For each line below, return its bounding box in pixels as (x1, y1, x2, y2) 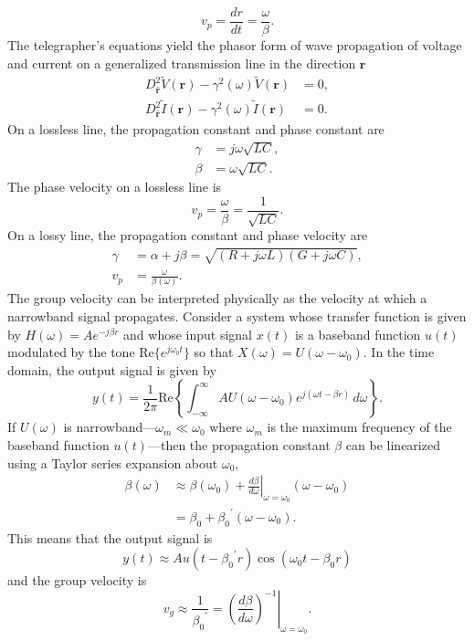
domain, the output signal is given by (7, 360, 216, 379)
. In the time (363, 342, 435, 362)
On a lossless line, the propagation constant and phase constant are (7, 120, 384, 139)
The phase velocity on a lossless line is (7, 177, 222, 196)
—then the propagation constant (147, 436, 331, 455)
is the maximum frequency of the (267, 417, 452, 436)
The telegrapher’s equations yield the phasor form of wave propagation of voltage (7, 36, 462, 55)
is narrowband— (63, 417, 156, 436)
